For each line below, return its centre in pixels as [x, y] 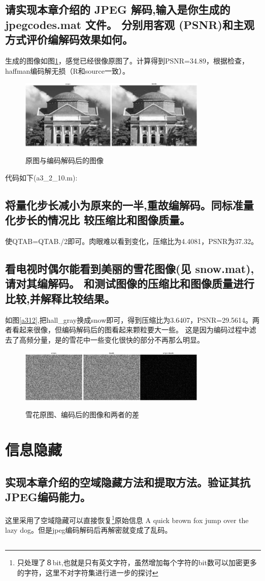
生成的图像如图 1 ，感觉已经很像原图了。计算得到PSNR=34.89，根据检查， [127, 60]
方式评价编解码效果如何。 [69, 39]
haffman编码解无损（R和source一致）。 [67, 70]
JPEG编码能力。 [48, 497]
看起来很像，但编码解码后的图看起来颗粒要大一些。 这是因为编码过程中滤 [134, 330]
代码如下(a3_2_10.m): [41, 177]
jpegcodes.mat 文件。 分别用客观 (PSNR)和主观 [130, 24]
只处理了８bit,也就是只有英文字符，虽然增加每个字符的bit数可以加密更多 [137, 562]
